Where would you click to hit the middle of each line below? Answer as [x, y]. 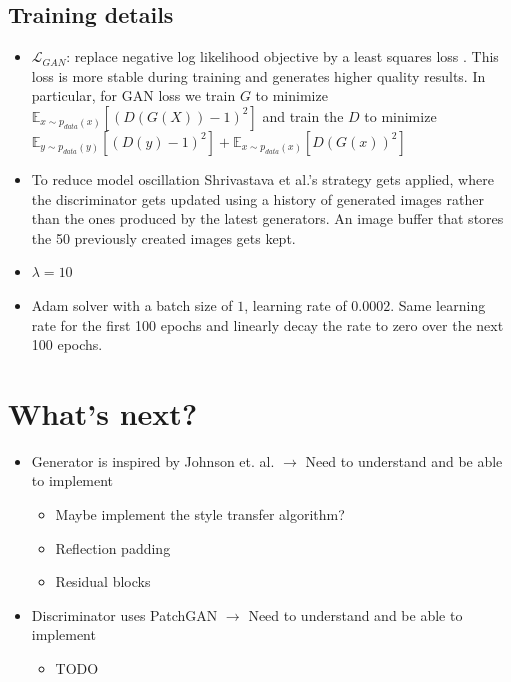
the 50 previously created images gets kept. [163, 237]
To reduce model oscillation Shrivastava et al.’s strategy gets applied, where [262, 178]
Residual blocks [103, 581]
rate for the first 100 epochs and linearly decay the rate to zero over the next [267, 324]
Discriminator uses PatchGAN [124, 614]
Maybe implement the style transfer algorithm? [200, 514]
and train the [303, 115]
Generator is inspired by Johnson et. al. [153, 460]
